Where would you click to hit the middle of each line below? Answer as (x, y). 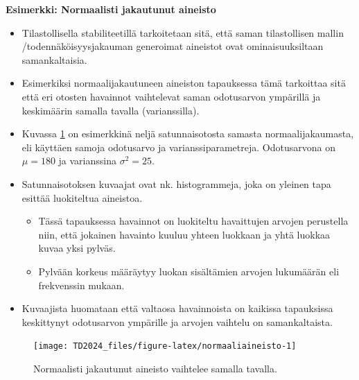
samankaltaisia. (54, 59)
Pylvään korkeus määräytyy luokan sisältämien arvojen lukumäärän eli (189, 271)
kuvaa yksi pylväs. (77, 248)
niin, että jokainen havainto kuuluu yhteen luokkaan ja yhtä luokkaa (184, 234)
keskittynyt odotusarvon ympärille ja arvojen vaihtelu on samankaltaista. (177, 321)
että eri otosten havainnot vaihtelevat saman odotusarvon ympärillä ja (171, 96)
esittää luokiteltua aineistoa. (82, 197)
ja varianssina (87, 161)
